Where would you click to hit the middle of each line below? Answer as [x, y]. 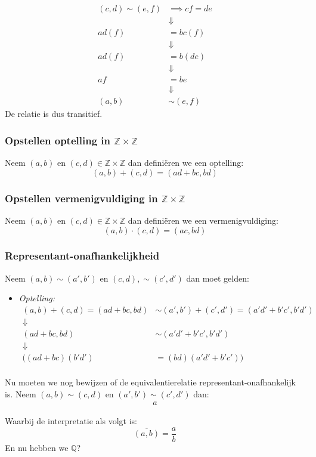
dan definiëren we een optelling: [186, 163]
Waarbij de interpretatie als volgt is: [71, 421]
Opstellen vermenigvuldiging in [81, 198]
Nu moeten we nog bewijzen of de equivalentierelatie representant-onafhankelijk [150, 382]
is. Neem [21, 393]
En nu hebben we [37, 447]
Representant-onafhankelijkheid [82, 256]
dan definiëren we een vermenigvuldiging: [203, 220]
